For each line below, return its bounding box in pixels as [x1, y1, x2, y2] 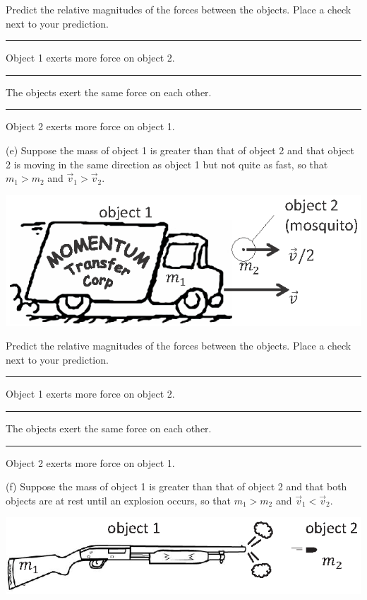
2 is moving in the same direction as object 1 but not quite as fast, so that [6, 156, 328, 171]
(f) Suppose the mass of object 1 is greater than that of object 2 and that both [6, 479, 347, 494]
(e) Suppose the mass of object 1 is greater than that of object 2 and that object [6, 142, 354, 157]
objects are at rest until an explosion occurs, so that [6, 492, 231, 507]
